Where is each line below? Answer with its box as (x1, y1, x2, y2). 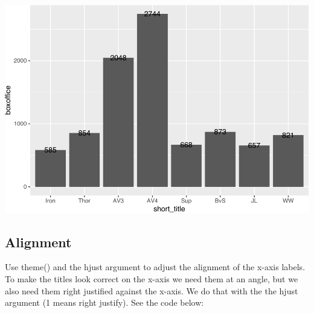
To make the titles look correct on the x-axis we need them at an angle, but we (5, 273, 298, 285)
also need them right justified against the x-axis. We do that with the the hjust (5, 284, 298, 297)
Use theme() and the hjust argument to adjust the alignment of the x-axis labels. (5, 261, 306, 273)
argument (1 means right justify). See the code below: (5, 296, 204, 309)
